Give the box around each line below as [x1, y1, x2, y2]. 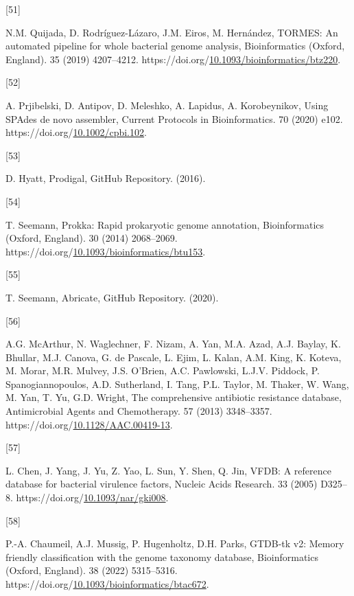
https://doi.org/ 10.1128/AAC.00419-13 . [5, 417, 173, 431]
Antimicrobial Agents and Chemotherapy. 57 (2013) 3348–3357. [5, 404, 272, 418]
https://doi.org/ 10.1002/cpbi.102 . [5, 125, 147, 139]
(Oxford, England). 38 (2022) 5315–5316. [5, 563, 178, 577]
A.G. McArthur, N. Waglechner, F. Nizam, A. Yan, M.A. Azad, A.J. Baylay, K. [5, 336, 341, 351]
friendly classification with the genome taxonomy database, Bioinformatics [5, 549, 318, 564]
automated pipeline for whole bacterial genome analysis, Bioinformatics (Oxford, [5, 38, 345, 53]
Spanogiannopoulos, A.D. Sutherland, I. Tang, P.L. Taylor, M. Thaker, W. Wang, [5, 376, 349, 391]
